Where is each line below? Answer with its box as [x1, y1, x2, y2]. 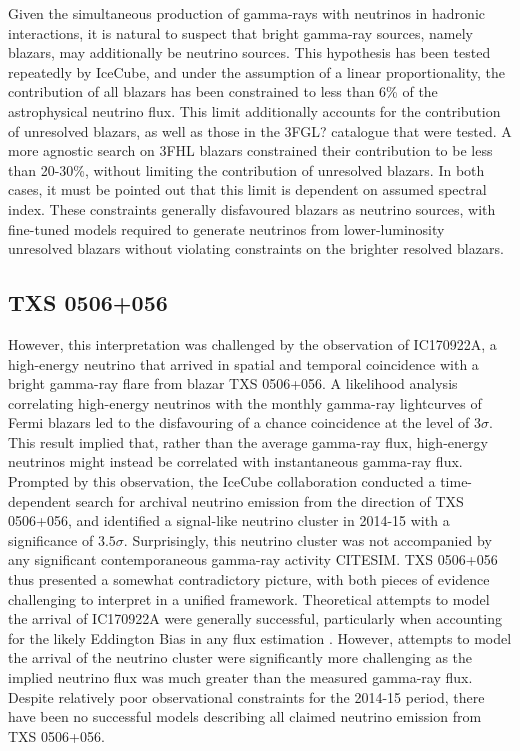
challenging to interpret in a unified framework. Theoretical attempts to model [8, 588, 490, 609]
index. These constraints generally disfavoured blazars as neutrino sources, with [8, 198, 496, 219]
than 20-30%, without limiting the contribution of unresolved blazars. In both [8, 159, 485, 180]
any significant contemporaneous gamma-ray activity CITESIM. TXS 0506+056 [8, 549, 498, 570]
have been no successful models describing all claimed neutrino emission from [8, 706, 482, 727]
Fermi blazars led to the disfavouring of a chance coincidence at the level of [8, 412, 470, 433]
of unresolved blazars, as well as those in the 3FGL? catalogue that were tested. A [8, 120, 512, 141]
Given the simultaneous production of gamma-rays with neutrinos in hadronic [8, 3, 485, 23]
